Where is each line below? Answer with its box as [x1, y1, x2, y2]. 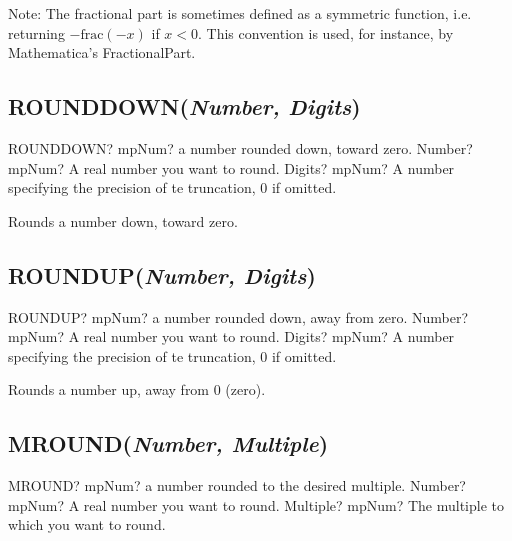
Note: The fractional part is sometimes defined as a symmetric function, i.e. [8, 3, 472, 23]
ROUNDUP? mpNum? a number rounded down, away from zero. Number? [8, 306, 469, 327]
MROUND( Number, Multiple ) [8, 428, 329, 459]
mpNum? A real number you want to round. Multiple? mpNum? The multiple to [8, 494, 504, 515]
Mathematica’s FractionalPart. [8, 42, 196, 63]
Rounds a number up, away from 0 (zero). [8, 379, 266, 400]
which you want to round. [8, 514, 166, 535]
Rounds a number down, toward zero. [8, 210, 238, 231]
